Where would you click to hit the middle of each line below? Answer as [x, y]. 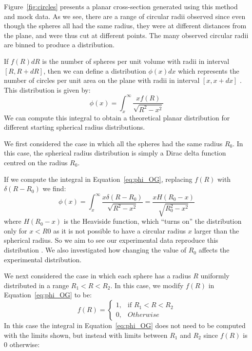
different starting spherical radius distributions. [75, 127]
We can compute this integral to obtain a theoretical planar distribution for [117, 117]
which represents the [209, 70]
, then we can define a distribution [95, 70]
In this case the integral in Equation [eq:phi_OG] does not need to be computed [125, 325]
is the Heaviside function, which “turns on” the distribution [153, 221]
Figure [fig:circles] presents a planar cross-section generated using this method [121, 6]
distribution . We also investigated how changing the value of [95, 250]
